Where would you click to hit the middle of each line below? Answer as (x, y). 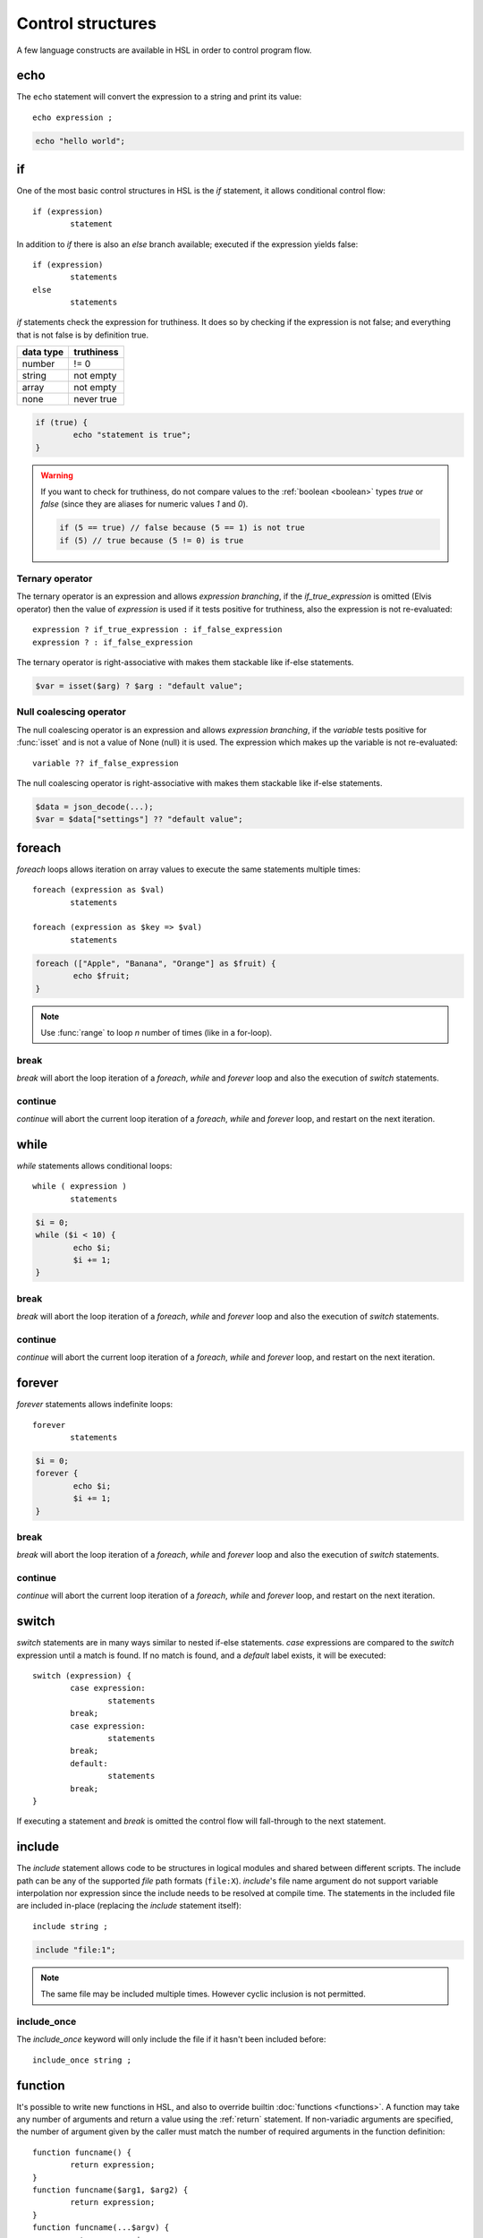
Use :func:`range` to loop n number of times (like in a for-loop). (157, 1032)
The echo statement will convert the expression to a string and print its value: (159, 97)
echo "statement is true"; (132, 435)
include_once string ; (82, 2060)
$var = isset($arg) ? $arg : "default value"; (139, 686)
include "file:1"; (76, 1950)
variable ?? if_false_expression (106, 763)
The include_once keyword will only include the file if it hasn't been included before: (171, 2039)
